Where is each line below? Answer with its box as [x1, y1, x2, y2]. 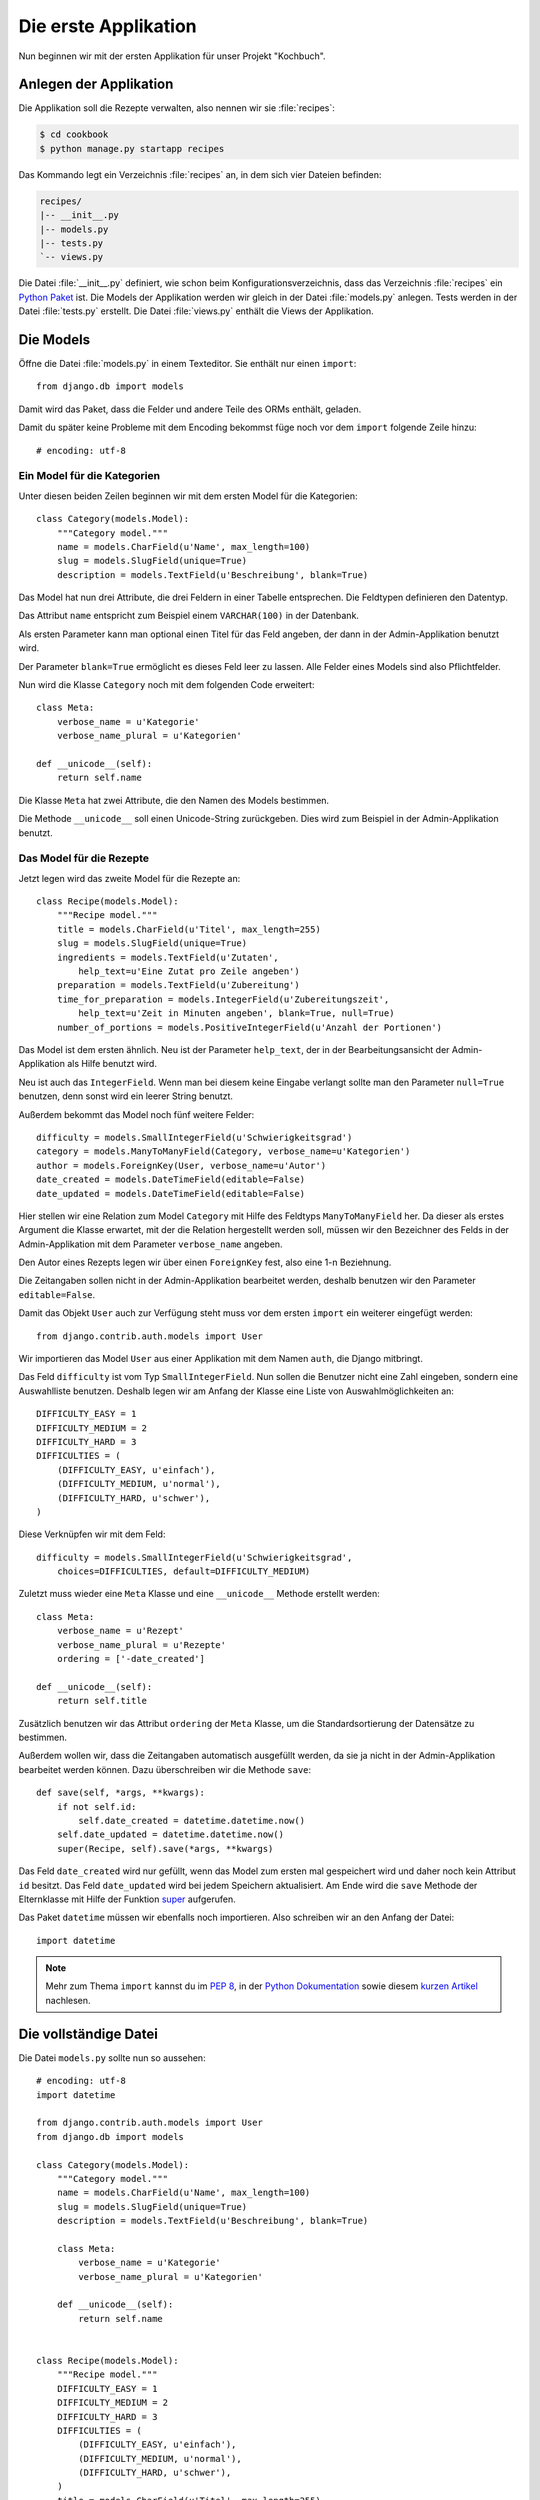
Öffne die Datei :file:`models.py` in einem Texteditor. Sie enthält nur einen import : [18, 358, 357, 370]
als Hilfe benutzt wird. [66, 1058, 157, 1070]
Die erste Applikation [18, 15, 197, 37]
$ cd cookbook [39, 129, 109, 140]
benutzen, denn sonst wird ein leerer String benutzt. [18, 1090, 234, 1102]
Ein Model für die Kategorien [18, 469, 160, 483]
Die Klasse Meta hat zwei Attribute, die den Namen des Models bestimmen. [18, 794, 330, 806]
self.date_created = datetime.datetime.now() [78, 1815, 305, 1826]
